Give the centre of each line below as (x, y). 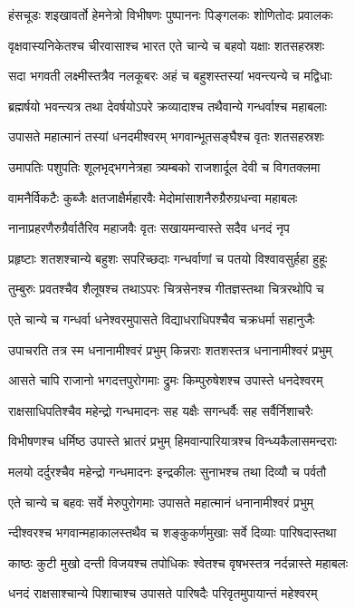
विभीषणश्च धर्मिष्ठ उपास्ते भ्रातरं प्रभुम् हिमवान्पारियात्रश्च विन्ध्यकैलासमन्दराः (173, 441)
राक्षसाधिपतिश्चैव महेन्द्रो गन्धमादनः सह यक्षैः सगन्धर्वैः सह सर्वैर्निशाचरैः (161, 410)
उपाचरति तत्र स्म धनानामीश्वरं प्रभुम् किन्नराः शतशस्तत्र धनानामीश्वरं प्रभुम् (170, 349)
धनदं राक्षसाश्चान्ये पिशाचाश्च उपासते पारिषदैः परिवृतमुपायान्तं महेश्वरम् (163, 593)
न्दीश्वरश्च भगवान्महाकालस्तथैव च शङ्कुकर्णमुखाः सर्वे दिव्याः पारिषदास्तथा (173, 532)
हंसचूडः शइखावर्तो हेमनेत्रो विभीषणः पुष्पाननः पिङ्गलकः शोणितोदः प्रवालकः (171, 14)
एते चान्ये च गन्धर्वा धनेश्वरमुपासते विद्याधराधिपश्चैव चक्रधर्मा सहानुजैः (162, 319)
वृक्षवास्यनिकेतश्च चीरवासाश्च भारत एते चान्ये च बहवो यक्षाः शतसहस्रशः (166, 45)
